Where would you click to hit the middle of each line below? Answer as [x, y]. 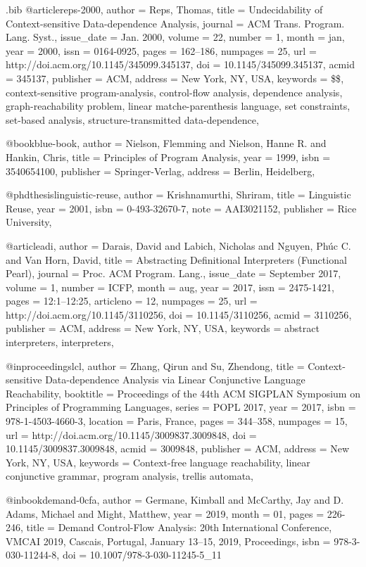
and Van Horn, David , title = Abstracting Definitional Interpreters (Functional [176, 259]
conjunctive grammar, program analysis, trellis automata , [130, 476]
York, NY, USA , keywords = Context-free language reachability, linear [158, 462]
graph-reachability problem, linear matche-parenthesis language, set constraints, [178, 106]
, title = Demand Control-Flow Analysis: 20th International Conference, [176, 527]
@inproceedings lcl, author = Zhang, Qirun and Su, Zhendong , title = [155, 365]
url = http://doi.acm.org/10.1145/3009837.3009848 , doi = [131, 434]
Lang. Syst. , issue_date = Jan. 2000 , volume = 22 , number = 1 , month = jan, [175, 37]
